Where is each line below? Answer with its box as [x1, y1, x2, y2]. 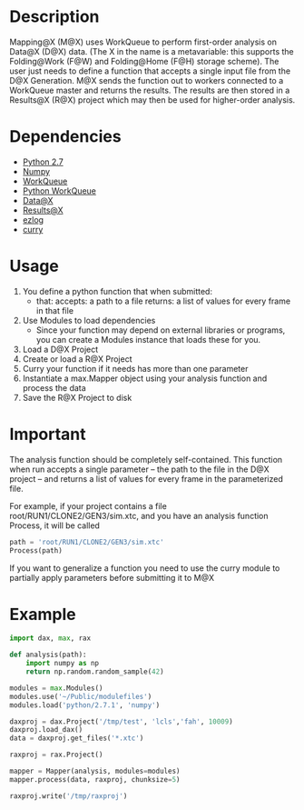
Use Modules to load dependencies [22, 315, 156, 325]
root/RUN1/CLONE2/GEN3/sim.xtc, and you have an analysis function [9, 510, 270, 521]
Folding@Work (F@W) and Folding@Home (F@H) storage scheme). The [9, 55, 279, 66]
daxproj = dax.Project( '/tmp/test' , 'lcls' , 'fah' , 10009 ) [9, 716, 233, 726]
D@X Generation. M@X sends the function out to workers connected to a [9, 75, 284, 85]
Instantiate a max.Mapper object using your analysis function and [22, 373, 268, 384]
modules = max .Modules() [9, 684, 103, 693]
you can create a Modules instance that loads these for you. [35, 334, 261, 345]
